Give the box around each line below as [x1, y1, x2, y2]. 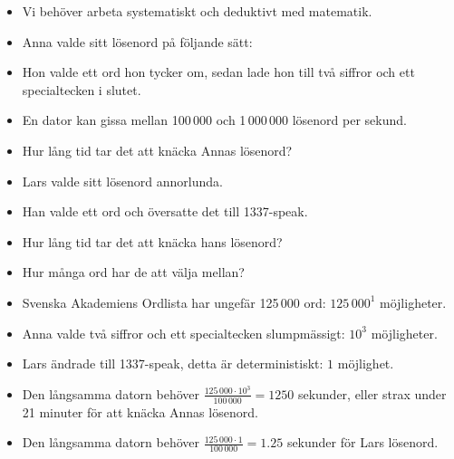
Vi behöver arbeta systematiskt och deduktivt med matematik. [22, 2, 372, 20]
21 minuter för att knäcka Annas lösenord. [22, 402, 258, 421]
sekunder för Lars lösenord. [286, 433, 439, 452]
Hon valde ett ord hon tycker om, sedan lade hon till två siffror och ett [22, 62, 415, 81]
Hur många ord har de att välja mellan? [22, 263, 245, 282]
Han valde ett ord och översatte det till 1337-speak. [22, 202, 308, 221]
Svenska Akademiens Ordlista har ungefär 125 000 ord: [22, 292, 326, 311]
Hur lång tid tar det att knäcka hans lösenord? [22, 232, 283, 251]
